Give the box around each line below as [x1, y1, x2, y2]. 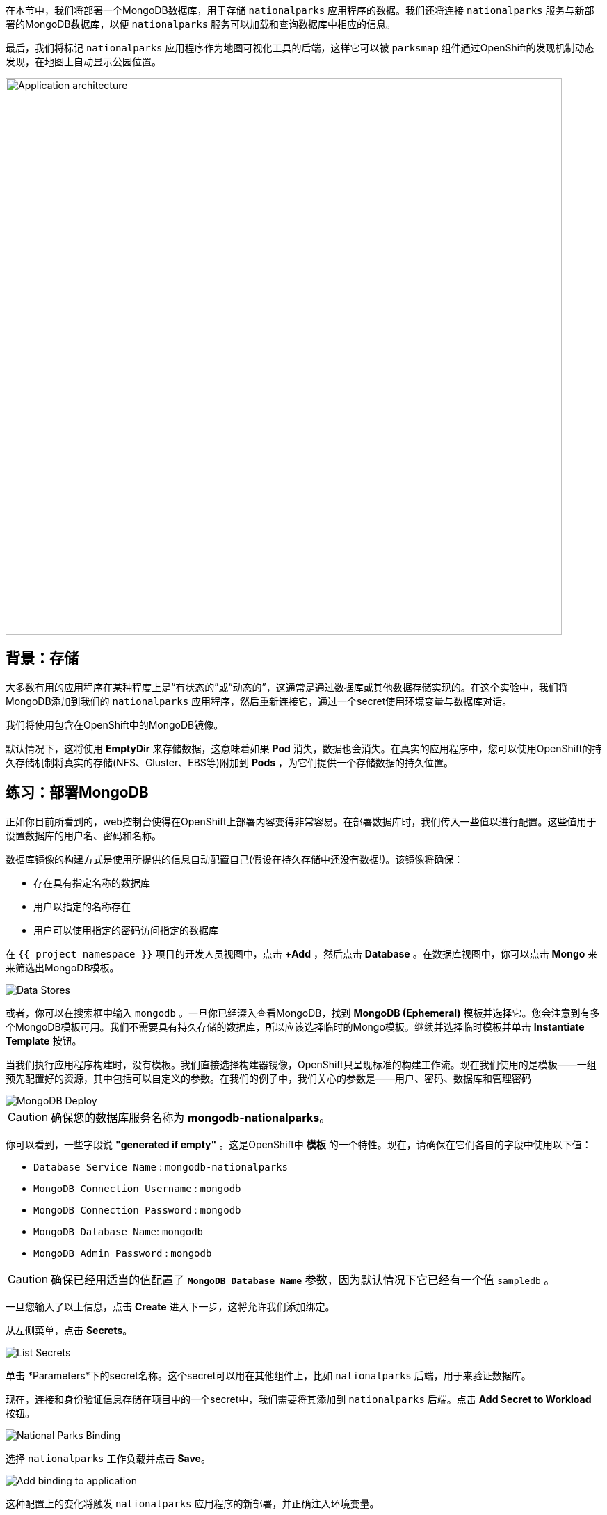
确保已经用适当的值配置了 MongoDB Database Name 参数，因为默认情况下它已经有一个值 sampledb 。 [51, 1272, 556, 1287]
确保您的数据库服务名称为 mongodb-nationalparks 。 [51, 1110, 331, 1125]
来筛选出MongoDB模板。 [6, 961, 120, 974]
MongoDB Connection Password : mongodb [33, 1203, 241, 1216]
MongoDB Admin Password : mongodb [33, 1246, 212, 1259]
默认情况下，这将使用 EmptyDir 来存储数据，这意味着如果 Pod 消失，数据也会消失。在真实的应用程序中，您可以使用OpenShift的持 [6, 742, 602, 754]
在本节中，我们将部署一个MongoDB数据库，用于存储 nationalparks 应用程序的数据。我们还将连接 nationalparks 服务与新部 [6, 4, 594, 16]
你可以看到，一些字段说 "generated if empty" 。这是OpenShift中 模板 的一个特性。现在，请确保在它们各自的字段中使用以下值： [6, 1138, 592, 1150]
